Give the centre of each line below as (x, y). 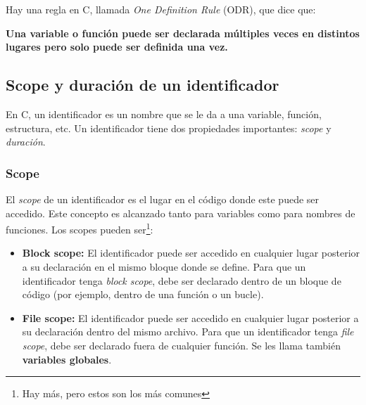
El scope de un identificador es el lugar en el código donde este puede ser (163, 199)
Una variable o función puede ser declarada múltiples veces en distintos (183, 33)
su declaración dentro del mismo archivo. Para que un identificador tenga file (188, 332)
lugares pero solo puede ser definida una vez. (117, 47)
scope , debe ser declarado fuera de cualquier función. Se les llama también (181, 345)
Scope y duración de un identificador (143, 85)
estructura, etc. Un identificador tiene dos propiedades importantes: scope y (169, 128)
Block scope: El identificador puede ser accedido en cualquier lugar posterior (191, 253)
